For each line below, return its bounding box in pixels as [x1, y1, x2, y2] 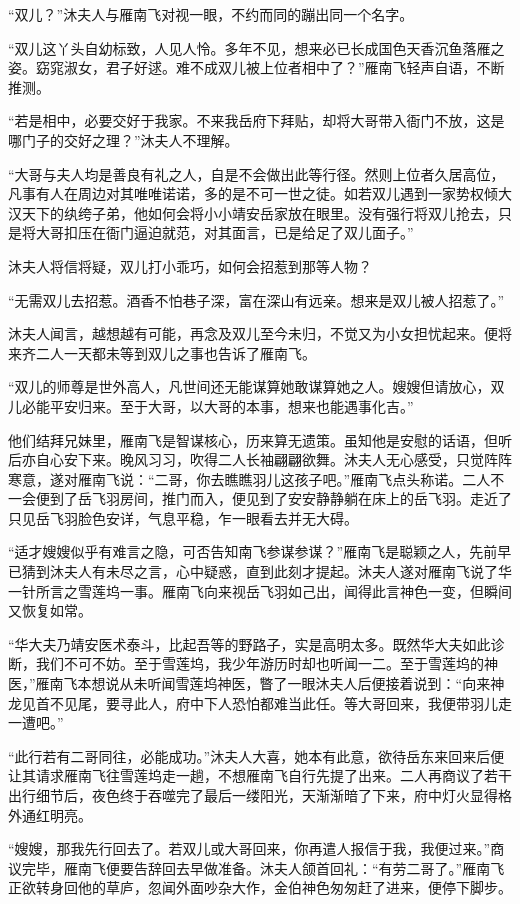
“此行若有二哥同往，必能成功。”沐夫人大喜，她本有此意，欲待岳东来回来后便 [8, 745, 505, 766]
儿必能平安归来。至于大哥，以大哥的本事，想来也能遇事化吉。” [8, 395, 414, 416]
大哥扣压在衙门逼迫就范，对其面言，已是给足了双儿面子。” [35, 222, 414, 243]
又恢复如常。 [8, 600, 92, 621]
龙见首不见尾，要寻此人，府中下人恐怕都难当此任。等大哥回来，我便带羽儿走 [8, 692, 512, 713]
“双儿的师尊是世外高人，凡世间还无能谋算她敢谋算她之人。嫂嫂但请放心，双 [8, 376, 505, 397]
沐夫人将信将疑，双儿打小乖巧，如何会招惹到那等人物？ [8, 255, 372, 276]
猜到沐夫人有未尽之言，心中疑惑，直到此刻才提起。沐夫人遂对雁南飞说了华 [21, 561, 512, 582]
